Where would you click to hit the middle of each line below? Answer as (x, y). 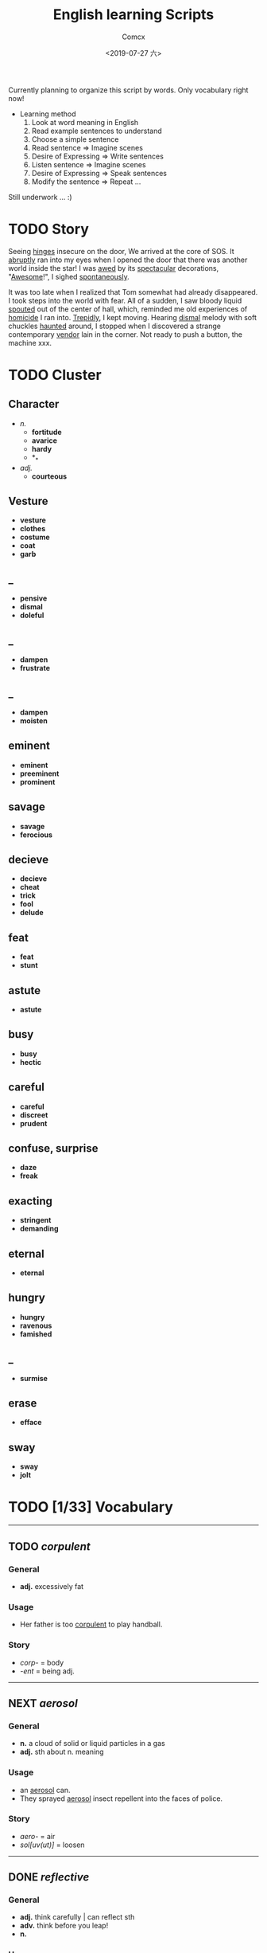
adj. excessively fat (52, 1586)
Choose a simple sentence (75, 139)
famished (36, 1334)
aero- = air (37, 1836)
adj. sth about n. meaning (62, 1752)
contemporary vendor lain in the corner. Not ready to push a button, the (125, 334)
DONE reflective (49, 1877)
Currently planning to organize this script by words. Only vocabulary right (128, 90)
